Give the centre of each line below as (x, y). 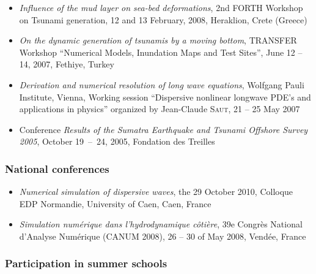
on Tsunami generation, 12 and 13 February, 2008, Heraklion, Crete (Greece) (163, 19)
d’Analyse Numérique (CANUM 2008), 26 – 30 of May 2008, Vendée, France (163, 236)
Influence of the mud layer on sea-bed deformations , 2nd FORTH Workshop (161, 7)
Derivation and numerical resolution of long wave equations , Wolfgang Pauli (162, 84)
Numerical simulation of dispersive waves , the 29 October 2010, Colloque (156, 192)
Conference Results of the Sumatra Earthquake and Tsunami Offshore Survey (164, 129)
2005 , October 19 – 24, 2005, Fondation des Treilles (117, 141)
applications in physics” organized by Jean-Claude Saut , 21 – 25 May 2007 (160, 109)
